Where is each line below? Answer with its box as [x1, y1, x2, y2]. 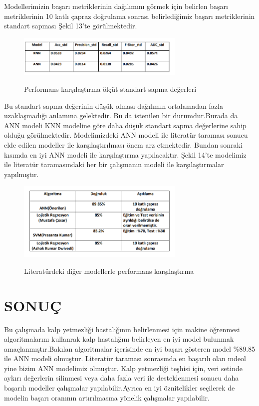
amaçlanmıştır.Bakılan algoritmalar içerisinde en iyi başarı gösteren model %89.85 [4, 343, 256, 354]
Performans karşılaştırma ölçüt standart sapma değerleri [24, 84, 197, 94]
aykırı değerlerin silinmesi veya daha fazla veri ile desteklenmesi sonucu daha [4, 373, 239, 383]
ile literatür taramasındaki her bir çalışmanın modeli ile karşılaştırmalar [4, 159, 224, 170]
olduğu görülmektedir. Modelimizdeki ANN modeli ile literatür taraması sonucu [4, 130, 248, 140]
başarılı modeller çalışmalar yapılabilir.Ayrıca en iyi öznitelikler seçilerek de [4, 383, 235, 393]
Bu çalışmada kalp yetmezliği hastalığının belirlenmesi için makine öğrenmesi [4, 324, 240, 334]
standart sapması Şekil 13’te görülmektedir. [4, 20, 137, 31]
